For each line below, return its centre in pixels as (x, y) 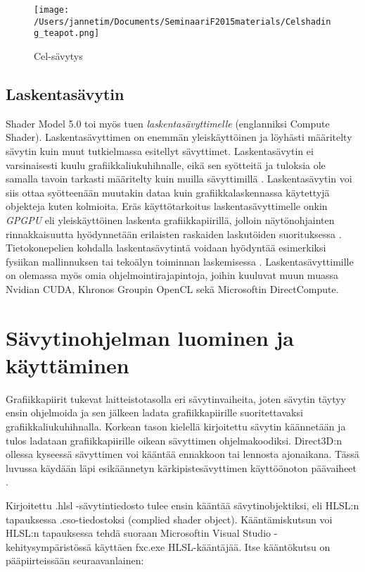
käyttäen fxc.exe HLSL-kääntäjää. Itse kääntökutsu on (212, 546)
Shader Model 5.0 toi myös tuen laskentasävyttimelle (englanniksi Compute (168, 123)
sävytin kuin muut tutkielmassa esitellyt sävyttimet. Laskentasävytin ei (160, 150)
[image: (52, 10)
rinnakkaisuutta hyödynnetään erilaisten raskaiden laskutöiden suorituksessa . (174, 234)
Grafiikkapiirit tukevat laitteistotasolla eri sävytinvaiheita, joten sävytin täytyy (176, 398)
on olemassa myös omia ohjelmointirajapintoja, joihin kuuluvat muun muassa (172, 275)
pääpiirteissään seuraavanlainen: (75, 560)
